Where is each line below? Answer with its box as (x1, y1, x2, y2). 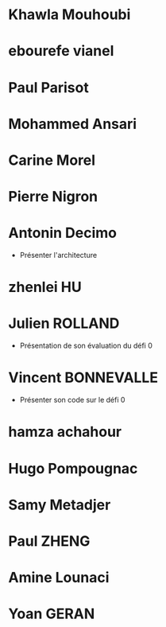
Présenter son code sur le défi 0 (19, 395, 125, 405)
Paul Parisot (8, 78, 89, 96)
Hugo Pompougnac (8, 459, 138, 477)
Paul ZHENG (8, 532, 91, 550)
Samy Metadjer (8, 496, 111, 514)
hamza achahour (8, 423, 122, 441)
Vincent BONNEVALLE (8, 368, 159, 387)
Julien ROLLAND (8, 314, 120, 333)
